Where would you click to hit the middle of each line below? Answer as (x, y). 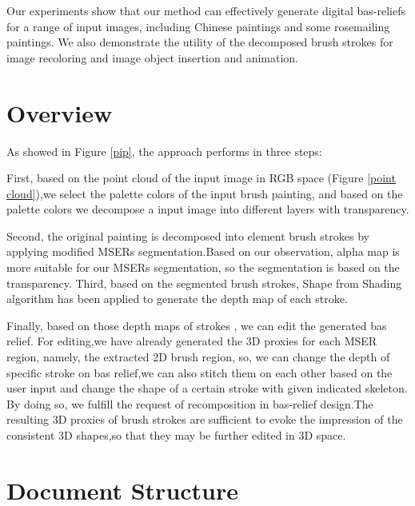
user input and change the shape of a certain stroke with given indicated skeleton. (207, 388)
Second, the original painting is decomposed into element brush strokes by (188, 235)
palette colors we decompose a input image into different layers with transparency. (208, 209)
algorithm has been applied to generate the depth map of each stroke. (177, 299)
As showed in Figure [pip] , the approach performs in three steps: (164, 151)
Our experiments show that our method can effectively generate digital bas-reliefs (206, 10)
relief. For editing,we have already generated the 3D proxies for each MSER (192, 341)
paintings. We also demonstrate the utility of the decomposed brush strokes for (200, 42)
